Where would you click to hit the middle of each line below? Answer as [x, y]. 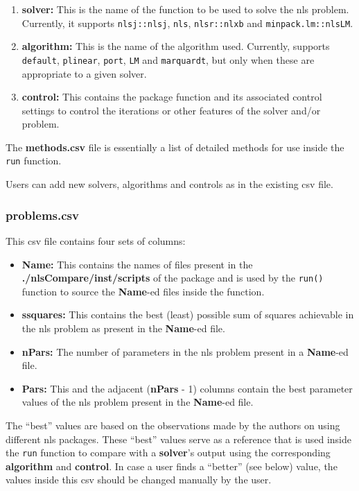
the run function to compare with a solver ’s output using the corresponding [168, 453]
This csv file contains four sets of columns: [96, 240]
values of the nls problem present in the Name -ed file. [138, 402]
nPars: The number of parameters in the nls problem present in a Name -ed [185, 351]
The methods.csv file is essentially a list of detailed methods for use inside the [175, 147]
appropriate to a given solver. [84, 73]
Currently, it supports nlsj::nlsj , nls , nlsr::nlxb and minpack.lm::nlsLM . [187, 23]
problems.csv [42, 215]
